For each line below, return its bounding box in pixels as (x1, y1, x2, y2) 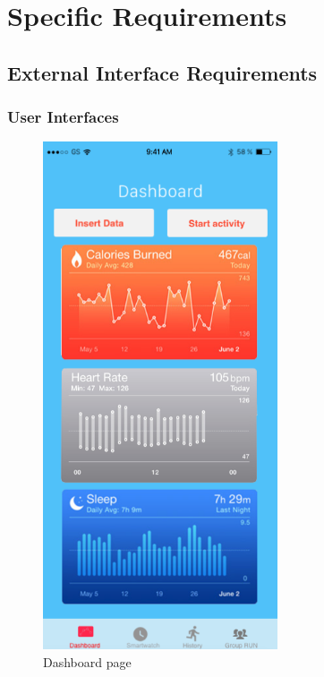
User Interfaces (7, 106, 119, 128)
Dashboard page (43, 652, 132, 671)
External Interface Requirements (7, 58, 318, 86)
